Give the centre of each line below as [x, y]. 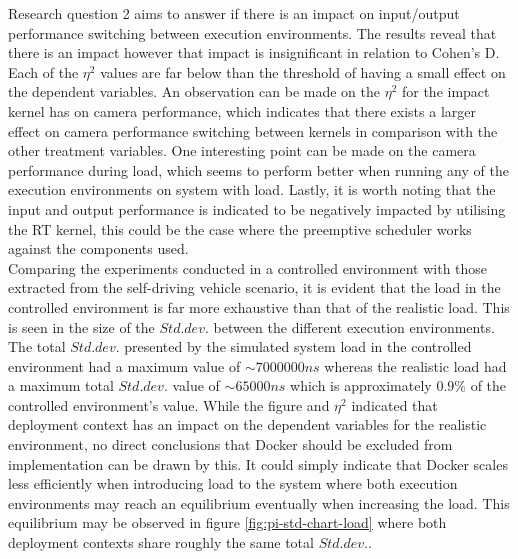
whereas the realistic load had [415, 365]
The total [37, 346]
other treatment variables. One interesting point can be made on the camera [242, 150]
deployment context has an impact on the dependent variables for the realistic [247, 424]
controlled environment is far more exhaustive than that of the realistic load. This [259, 306]
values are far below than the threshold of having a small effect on [303, 71]
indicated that [394, 404]
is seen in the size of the [81, 326]
